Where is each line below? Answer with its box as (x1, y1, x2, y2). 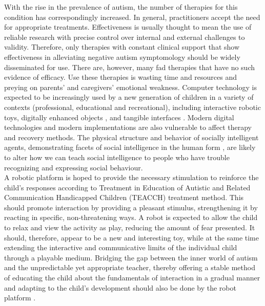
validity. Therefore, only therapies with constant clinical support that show (4, 41, 240, 52)
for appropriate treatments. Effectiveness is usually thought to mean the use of (4, 21, 252, 32)
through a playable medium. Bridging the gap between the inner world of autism (4, 252, 258, 263)
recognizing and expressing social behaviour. (4, 162, 143, 172)
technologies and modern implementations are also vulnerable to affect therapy (4, 122, 252, 133)
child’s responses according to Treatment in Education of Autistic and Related (4, 182, 251, 192)
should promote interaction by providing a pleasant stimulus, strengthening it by (4, 202, 258, 212)
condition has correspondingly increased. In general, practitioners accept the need (4, 11, 260, 22)
